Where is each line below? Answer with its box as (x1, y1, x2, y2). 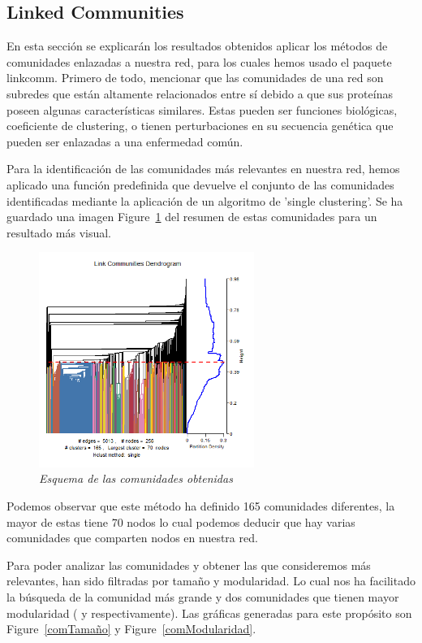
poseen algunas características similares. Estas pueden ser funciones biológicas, (6, 101, 398, 118)
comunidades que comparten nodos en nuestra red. (6, 529, 258, 546)
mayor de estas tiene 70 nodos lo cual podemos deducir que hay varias (6, 513, 355, 530)
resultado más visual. (6, 224, 111, 241)
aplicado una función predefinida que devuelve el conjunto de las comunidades (6, 176, 394, 193)
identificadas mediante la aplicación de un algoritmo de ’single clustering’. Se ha (6, 192, 403, 209)
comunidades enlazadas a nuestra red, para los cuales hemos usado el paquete (6, 53, 392, 70)
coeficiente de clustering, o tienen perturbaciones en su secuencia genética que (6, 117, 394, 134)
